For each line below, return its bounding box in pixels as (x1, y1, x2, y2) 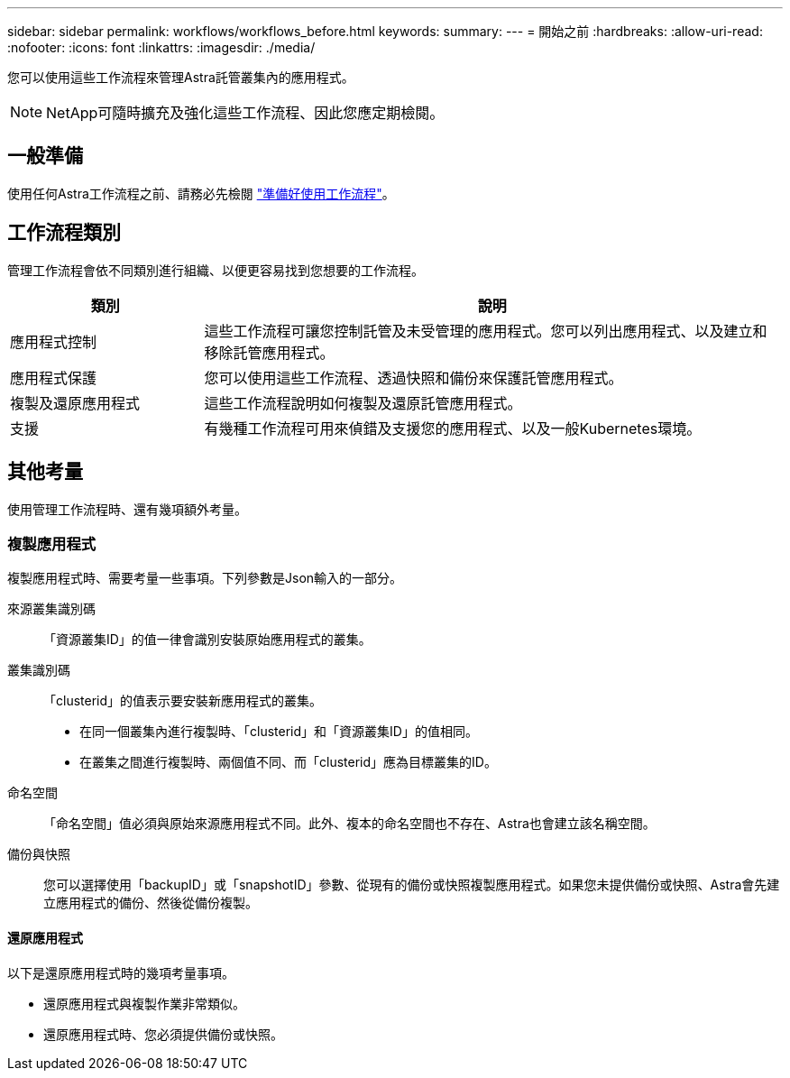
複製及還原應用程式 (10, 393, 141, 412)
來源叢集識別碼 (7, 601, 96, 617)
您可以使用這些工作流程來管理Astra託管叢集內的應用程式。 (7, 69, 354, 85)
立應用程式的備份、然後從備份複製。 (43, 895, 258, 911)
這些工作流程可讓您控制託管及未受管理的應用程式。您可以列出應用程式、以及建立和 (204, 321, 767, 340)
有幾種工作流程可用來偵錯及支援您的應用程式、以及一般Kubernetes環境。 (204, 419, 702, 438)
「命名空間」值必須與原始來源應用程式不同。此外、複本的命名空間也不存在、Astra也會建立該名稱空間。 (43, 815, 656, 832)
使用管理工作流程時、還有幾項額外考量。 (7, 501, 247, 517)
